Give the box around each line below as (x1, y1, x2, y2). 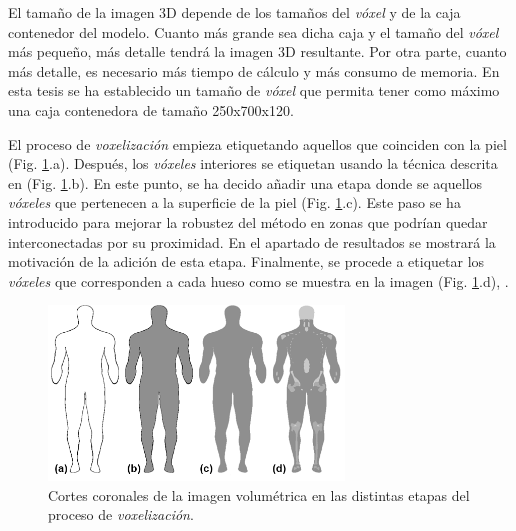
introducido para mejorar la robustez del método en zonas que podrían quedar (8, 211, 488, 232)
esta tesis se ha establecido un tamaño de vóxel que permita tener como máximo (8, 80, 500, 101)
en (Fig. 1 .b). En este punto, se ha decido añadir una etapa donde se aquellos (8, 172, 483, 193)
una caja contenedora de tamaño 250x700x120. (8, 99, 294, 120)
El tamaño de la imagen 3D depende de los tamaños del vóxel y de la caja (8, 2, 461, 22)
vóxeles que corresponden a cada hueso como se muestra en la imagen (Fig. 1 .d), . (8, 270, 509, 291)
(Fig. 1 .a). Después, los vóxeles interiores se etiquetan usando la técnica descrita (8, 153, 498, 174)
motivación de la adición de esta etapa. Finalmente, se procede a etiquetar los (8, 251, 485, 272)
